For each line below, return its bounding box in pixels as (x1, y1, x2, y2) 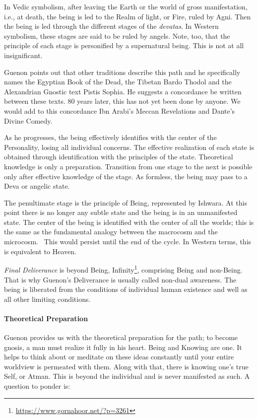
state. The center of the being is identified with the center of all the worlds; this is (4, 216, 254, 227)
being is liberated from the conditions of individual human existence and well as (4, 284, 248, 294)
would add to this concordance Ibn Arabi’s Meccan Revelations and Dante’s (4, 105, 235, 116)
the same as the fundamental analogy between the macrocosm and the (4, 226, 218, 237)
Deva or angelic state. (4, 181, 70, 191)
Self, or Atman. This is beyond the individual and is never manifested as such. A (4, 371, 250, 381)
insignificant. (4, 50, 43, 60)
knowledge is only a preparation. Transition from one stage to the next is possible (4, 161, 253, 171)
